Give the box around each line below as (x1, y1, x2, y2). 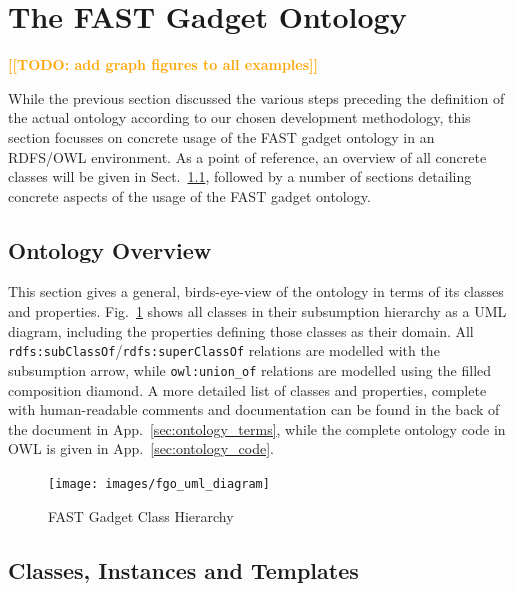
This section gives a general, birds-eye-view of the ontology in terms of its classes (8, 281, 504, 302)
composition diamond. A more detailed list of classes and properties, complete (8, 379, 487, 400)
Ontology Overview (8, 234, 212, 265)
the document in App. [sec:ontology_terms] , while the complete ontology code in (8, 418, 506, 439)
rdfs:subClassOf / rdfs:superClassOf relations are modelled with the (8, 340, 440, 361)
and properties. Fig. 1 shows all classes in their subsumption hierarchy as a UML (8, 301, 507, 322)
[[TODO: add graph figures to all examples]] (8, 54, 319, 75)
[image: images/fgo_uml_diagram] (48, 476, 270, 491)
